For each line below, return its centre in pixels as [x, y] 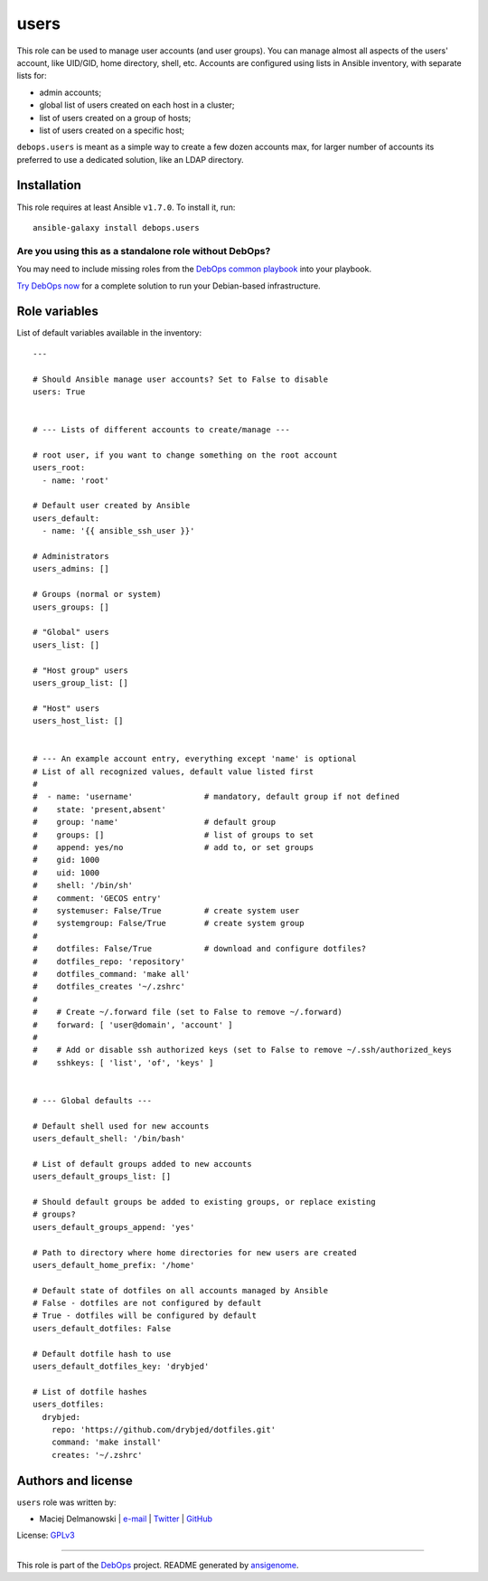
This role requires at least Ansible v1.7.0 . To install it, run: [126, 207]
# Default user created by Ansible [112, 506]
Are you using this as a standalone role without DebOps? [144, 251]
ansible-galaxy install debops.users [117, 227]
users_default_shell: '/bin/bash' [109, 1139]
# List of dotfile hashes [90, 1392]
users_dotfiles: [69, 1405]
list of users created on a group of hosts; [115, 118]
